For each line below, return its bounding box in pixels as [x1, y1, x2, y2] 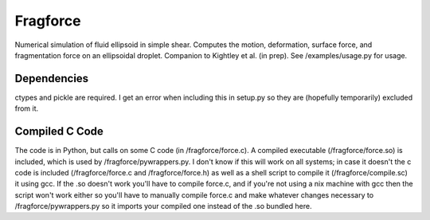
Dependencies [14, 72, 89, 85]
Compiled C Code [14, 124, 104, 139]
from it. [14, 104, 39, 113]
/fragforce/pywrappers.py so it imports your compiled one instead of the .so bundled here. [14, 202, 312, 211]
